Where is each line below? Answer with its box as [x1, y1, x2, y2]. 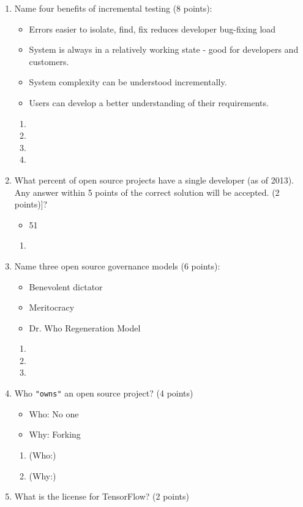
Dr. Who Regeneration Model [29, 321, 141, 334]
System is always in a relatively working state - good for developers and [29, 43, 299, 56]
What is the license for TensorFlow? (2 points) [14, 490, 190, 503]
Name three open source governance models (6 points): [14, 259, 220, 272]
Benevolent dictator [29, 280, 103, 293]
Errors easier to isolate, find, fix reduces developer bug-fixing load [29, 22, 276, 35]
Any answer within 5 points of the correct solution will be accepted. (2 [14, 185, 280, 198]
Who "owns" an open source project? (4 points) [14, 387, 193, 400]
